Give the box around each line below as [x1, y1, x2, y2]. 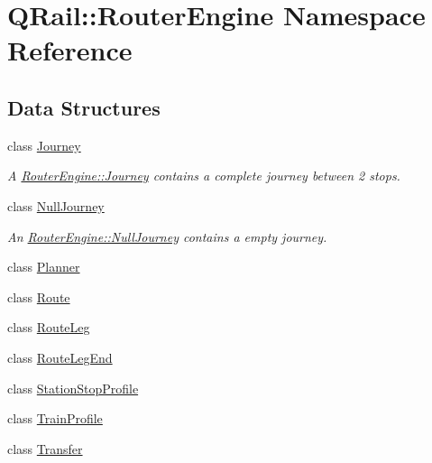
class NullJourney [7, 196, 105, 215]
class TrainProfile [7, 409, 103, 428]
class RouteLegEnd [7, 347, 113, 366]
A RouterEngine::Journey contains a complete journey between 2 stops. [7, 166, 400, 185]
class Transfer [7, 439, 83, 458]
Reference [7, 32, 133, 69]
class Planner [7, 257, 80, 276]
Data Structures [7, 93, 161, 121]
